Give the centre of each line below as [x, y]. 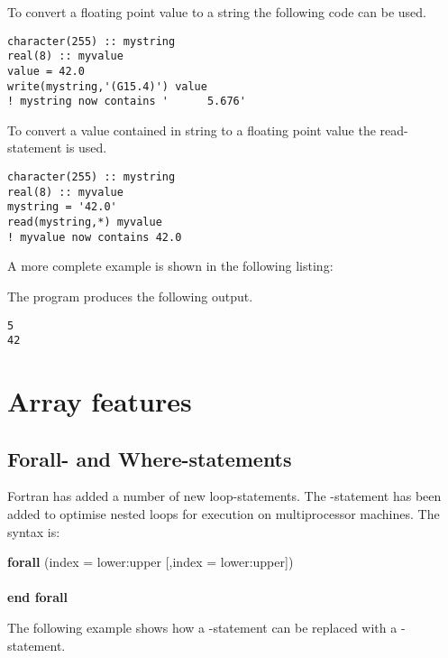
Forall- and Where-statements [150, 458]
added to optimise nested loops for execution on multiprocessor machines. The [224, 514]
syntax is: [34, 531]
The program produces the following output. [130, 296]
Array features [100, 401]
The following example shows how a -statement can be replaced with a [202, 627]
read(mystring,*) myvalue [85, 222]
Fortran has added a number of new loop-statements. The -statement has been [224, 496]
